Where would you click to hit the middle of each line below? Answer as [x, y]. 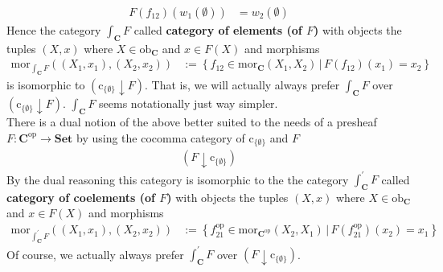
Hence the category [54, 30]
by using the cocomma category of [161, 137]
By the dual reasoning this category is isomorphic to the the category [178, 179]
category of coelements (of [81, 197]
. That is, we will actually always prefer [242, 84]
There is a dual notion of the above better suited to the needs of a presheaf [192, 122]
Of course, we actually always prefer [95, 254]
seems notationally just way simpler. [189, 103]
